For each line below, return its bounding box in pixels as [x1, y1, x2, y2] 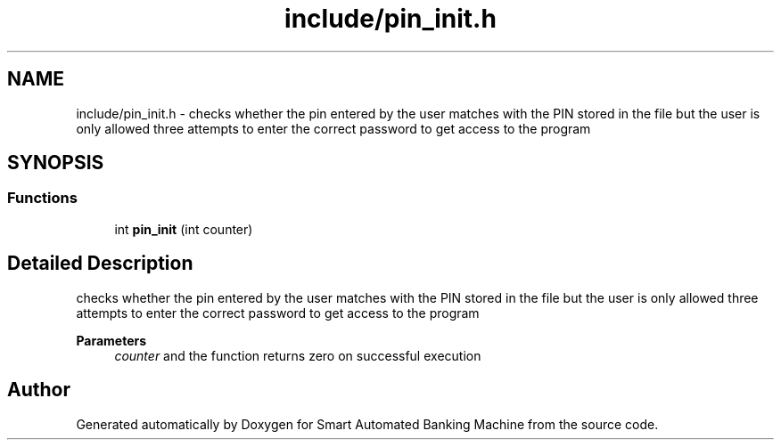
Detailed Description [7, 252, 193, 275]
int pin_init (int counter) [114, 221, 253, 237]
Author [7, 378, 70, 402]
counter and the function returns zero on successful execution [114, 347, 481, 363]
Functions [7, 189, 78, 207]
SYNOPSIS [7, 151, 104, 175]
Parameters [76, 332, 147, 348]
